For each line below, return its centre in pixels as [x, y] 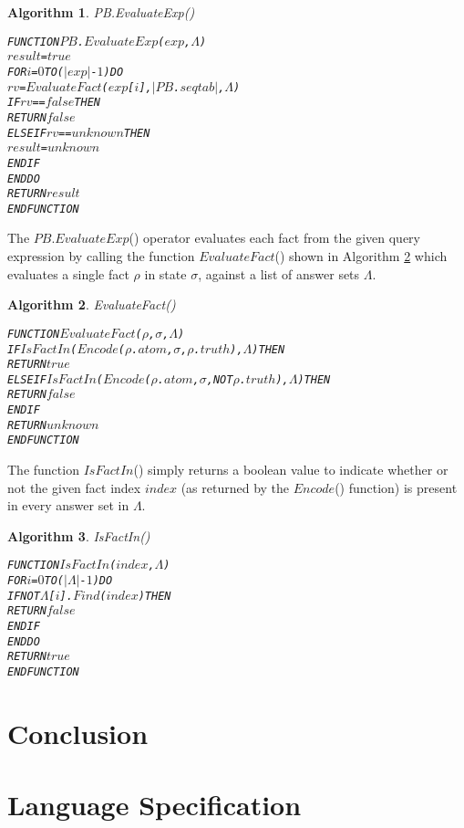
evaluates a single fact [68, 273]
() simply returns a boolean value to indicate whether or [291, 470]
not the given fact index [74, 487]
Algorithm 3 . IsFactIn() [79, 535]
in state [165, 273]
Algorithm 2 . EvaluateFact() [92, 304]
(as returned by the [235, 487]
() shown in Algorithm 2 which [361, 256]
